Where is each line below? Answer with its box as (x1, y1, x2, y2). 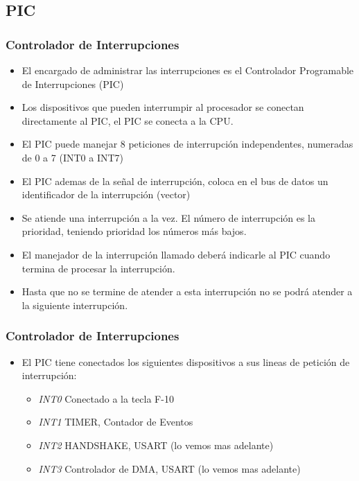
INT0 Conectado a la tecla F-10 (38, 391, 174, 405)
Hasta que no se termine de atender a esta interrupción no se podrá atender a (21, 284, 353, 299)
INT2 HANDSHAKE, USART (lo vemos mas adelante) (38, 437, 274, 452)
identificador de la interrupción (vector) (21, 187, 191, 202)
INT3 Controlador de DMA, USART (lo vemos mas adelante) (38, 461, 301, 475)
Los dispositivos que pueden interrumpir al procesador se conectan (21, 100, 304, 114)
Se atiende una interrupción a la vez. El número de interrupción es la (21, 210, 316, 225)
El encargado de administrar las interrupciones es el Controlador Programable (21, 63, 354, 77)
